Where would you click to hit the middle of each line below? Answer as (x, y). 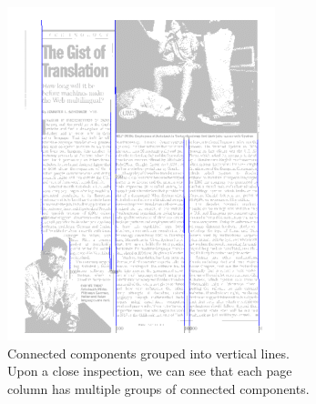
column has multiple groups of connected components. (158, 388)
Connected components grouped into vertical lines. (148, 353)
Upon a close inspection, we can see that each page (150, 371)
